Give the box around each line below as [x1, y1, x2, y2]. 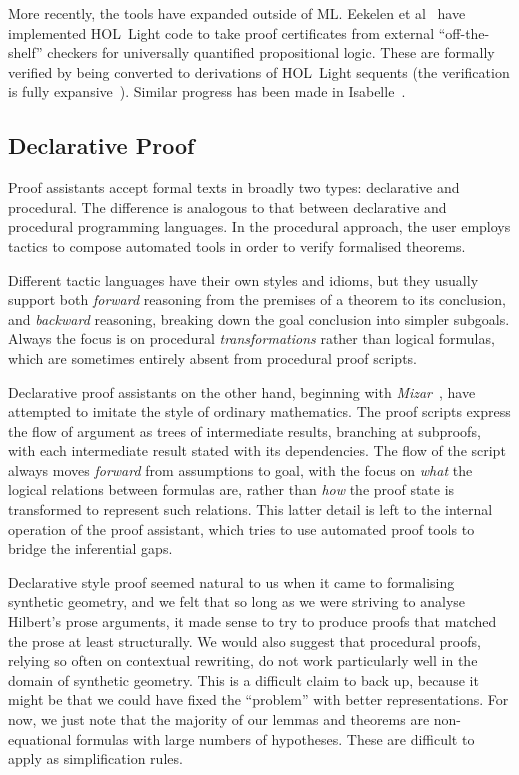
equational [8, 728, 72, 749]
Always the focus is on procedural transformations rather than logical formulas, [8, 328, 495, 349]
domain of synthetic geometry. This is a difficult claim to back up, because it [8, 669, 479, 690]
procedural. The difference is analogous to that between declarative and [8, 196, 447, 217]
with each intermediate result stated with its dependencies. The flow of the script [8, 440, 506, 461]
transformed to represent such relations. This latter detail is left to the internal [8, 499, 493, 520]
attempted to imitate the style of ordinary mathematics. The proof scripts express [8, 401, 511, 422]
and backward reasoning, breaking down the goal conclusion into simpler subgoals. [8, 308, 510, 329]
